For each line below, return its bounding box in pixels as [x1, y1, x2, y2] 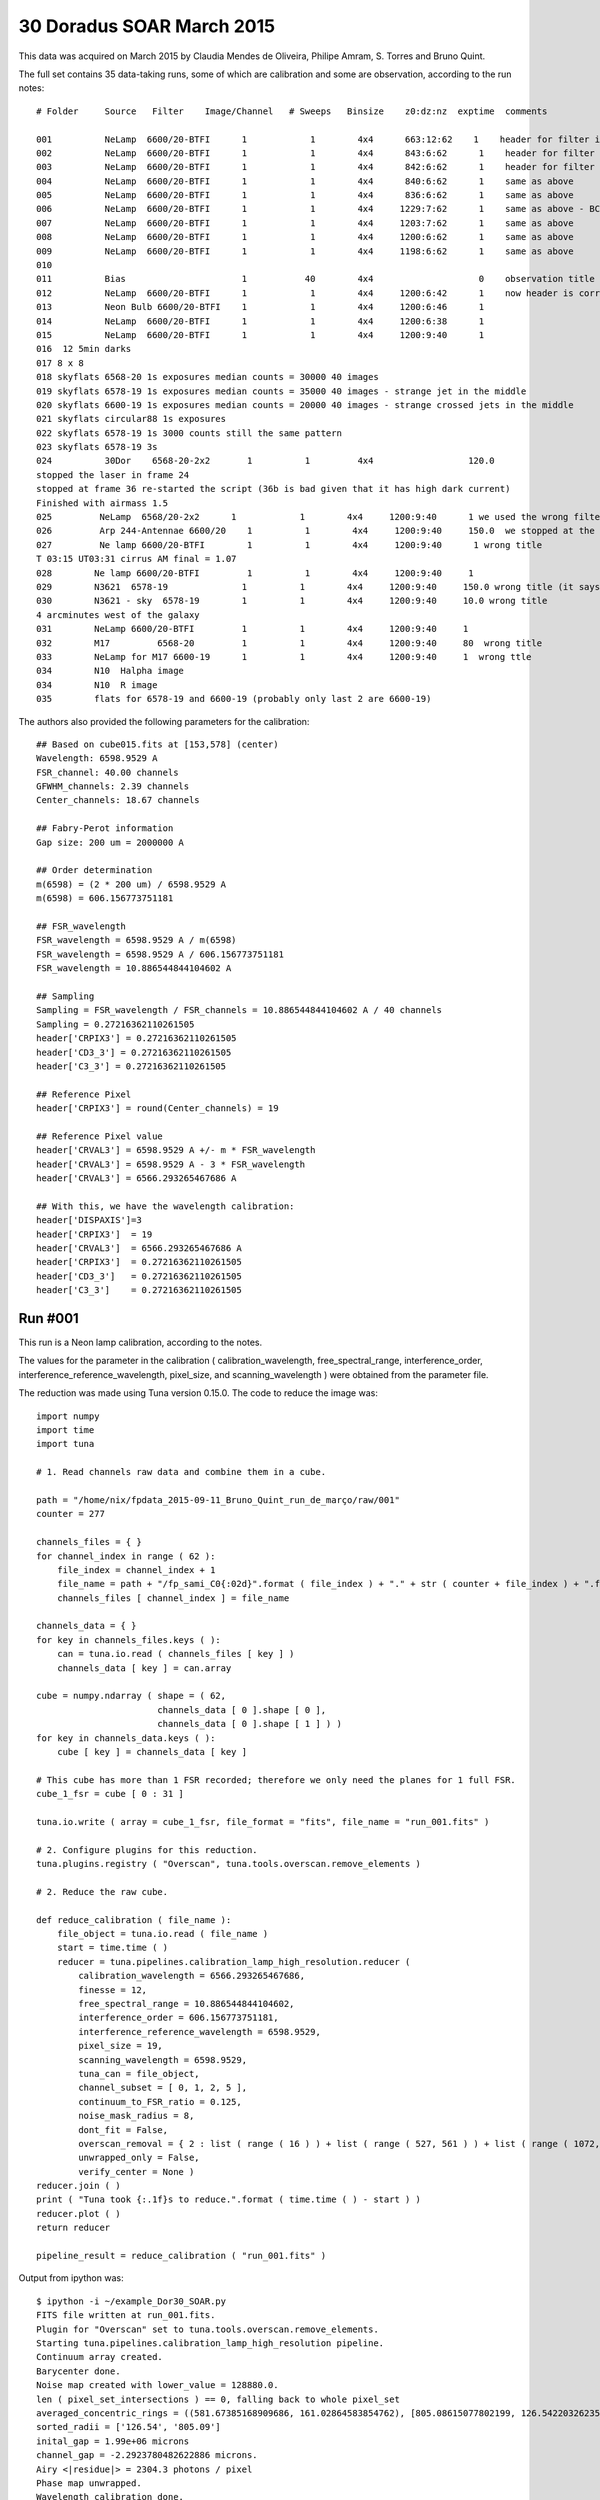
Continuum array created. [36, 2351, 164, 2363]
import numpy [36, 1410, 100, 1422]
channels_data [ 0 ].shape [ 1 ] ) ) [156, 1718, 342, 1730]
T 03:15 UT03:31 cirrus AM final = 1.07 [36, 553, 237, 565]
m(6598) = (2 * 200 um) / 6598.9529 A [36, 878, 227, 890]
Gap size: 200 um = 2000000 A [36, 836, 185, 848]
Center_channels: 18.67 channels [36, 795, 200, 806]
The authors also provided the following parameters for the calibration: [18, 715, 310, 727]
